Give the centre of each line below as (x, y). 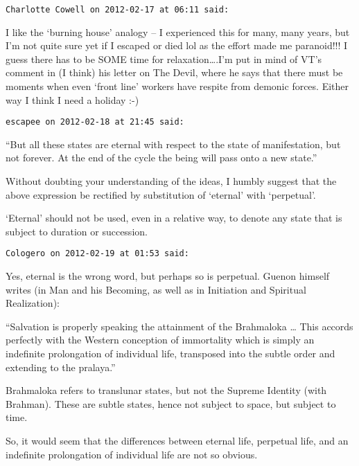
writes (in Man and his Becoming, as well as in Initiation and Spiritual (156, 289)
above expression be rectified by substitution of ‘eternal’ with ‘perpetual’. (161, 194)
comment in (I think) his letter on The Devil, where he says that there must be (174, 72)
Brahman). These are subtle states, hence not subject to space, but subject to (171, 403)
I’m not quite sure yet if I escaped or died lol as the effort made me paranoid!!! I (177, 45)
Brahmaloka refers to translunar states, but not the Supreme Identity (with (166, 390)
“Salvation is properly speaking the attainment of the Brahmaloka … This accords (179, 326)
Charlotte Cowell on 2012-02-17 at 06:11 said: (117, 10)
